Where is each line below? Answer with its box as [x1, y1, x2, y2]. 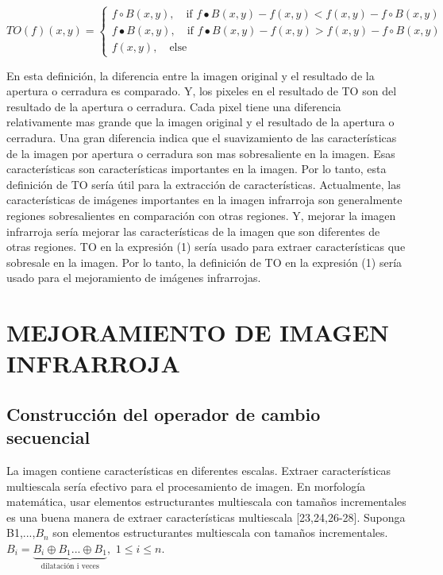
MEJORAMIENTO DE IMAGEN [6, 316, 390, 349]
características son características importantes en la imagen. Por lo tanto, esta [6, 160, 387, 177]
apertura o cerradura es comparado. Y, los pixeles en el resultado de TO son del [6, 83, 397, 99]
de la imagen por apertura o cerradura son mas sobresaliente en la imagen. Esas [6, 145, 395, 161]
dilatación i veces [40, 562, 99, 571]
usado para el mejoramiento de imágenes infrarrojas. [6, 269, 261, 286]
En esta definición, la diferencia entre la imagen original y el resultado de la [6, 67, 375, 83]
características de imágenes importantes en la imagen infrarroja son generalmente [6, 191, 403, 208]
